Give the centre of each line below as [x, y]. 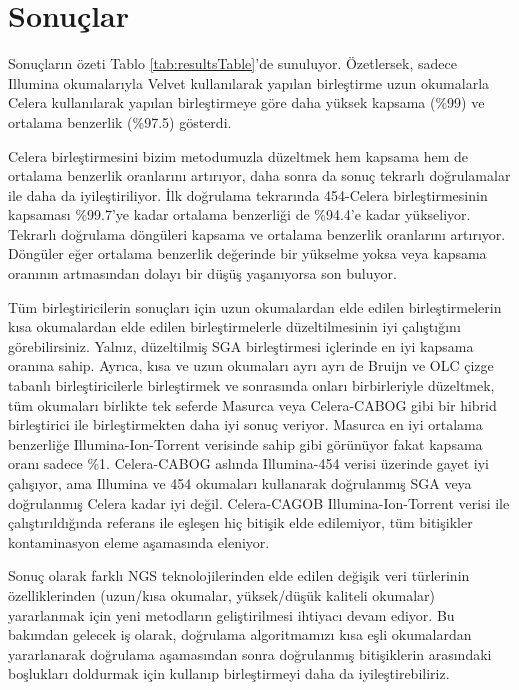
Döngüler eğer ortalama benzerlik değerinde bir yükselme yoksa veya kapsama [247, 253]
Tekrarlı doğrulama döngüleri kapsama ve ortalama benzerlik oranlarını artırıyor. [257, 233]
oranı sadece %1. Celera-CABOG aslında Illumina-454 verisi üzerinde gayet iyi [248, 463]
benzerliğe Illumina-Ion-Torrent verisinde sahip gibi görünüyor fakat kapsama [245, 443]
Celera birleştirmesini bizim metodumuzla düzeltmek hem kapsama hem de [238, 155]
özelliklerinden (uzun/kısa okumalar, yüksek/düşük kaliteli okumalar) [222, 594]
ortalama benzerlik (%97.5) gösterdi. [120, 121]
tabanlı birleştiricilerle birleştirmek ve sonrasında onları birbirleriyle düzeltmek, [251, 385]
